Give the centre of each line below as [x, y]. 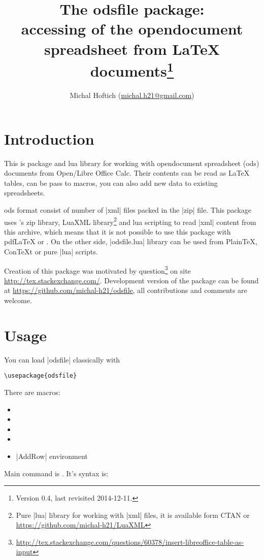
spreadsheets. [25, 193]
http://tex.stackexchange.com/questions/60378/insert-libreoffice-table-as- [130, 541]
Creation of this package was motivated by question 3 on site [97, 270]
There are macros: [32, 392]
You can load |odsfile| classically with [62, 359]
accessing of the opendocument [132, 29]
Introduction [49, 138]
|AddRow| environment [52, 456]
